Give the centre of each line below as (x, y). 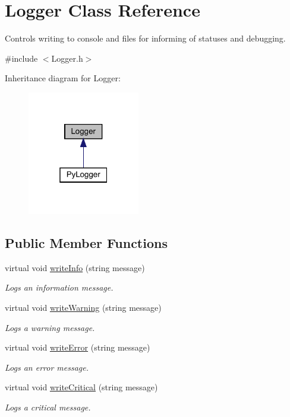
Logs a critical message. (48, 407)
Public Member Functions (86, 243)
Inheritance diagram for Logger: (63, 78)
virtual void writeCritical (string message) (81, 387)
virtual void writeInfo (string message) (75, 267)
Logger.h (67, 58)
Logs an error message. (47, 367)
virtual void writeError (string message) (78, 347)
